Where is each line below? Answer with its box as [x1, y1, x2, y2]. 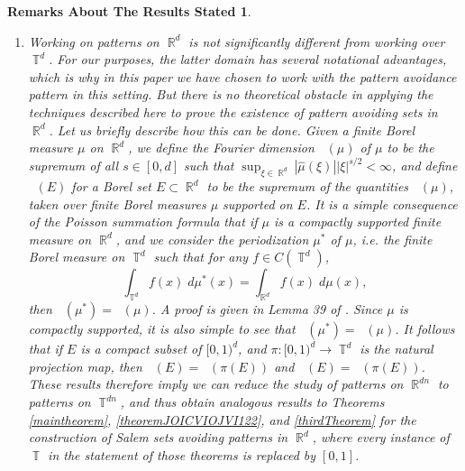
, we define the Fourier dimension [128, 138, 315, 157]
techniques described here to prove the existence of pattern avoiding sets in [28, 102, 438, 121]
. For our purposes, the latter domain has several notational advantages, [49, 50, 447, 69]
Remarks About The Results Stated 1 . [7, 2, 251, 20]
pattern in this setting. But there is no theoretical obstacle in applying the [28, 85, 433, 104]
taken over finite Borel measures [28, 194, 206, 213]
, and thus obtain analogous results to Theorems [120, 392, 385, 411]
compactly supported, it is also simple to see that [28, 319, 296, 338]
